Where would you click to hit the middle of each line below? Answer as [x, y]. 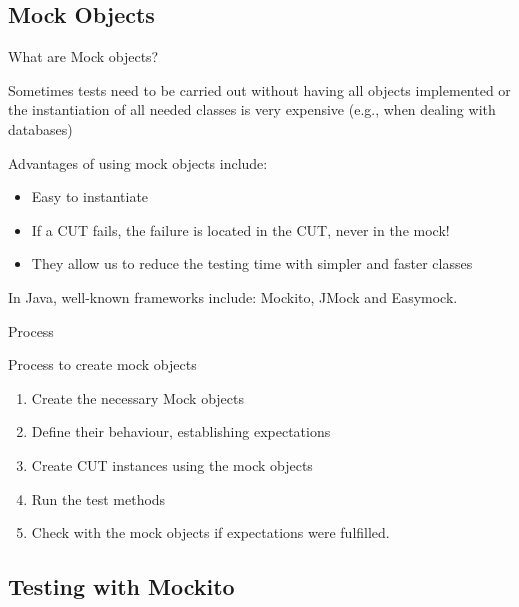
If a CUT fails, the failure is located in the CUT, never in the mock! [240, 229]
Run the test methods [98, 498]
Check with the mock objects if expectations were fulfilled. [210, 532]
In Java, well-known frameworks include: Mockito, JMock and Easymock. [233, 296]
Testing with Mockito [121, 586]
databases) [40, 128]
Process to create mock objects [102, 364]
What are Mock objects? [83, 56]
